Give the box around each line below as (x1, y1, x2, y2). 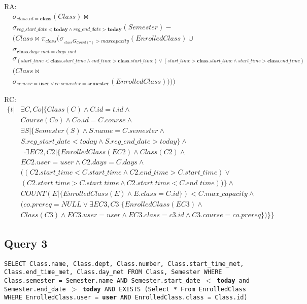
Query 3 (4, 235, 48, 251)
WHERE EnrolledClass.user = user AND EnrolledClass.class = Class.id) (4, 294, 248, 301)
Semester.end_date (4, 285, 66, 293)
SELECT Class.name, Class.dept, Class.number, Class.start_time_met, (4, 260, 244, 267)
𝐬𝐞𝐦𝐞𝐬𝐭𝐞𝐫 (87, 81, 110, 87)
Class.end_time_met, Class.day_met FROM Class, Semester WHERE (4, 268, 222, 276)
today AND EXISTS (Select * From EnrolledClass (82, 285, 246, 293)
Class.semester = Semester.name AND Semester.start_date (4, 277, 200, 284)
